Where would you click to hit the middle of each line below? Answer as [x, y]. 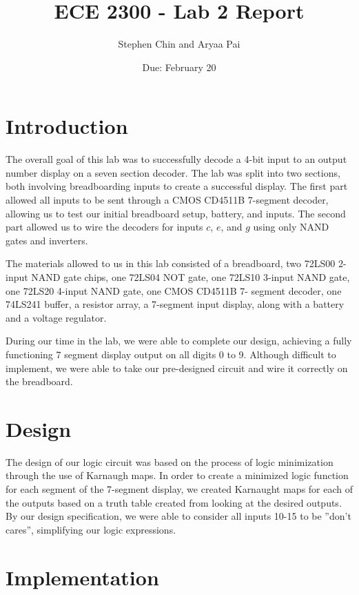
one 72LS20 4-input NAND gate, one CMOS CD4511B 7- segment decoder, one [174, 290]
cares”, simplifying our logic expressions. [91, 529]
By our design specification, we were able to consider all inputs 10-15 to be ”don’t [178, 516]
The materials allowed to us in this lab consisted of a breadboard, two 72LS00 [171, 263]
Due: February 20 [179, 67]
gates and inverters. [47, 240]
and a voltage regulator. [56, 317]
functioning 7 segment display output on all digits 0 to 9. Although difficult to [171, 354]
